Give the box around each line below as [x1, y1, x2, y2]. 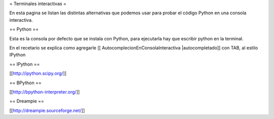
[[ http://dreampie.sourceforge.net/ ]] [9, 107, 85, 113]
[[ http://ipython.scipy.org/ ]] [9, 71, 67, 77]
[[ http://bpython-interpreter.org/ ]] [9, 89, 80, 95]
